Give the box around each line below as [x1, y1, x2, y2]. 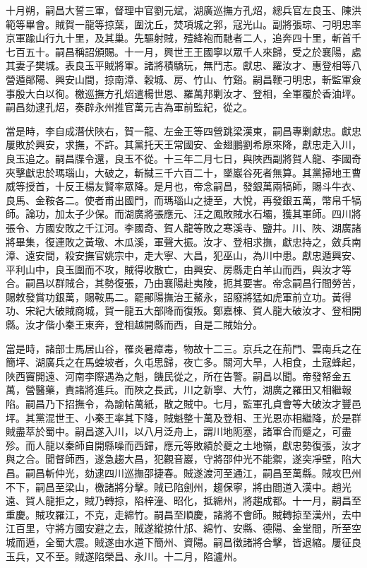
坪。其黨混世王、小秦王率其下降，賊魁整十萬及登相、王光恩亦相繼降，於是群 [6, 410, 361, 425]
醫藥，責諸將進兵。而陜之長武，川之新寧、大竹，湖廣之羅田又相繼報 [35, 382, 351, 397]
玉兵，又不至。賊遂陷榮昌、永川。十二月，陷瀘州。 [6, 548, 243, 563]
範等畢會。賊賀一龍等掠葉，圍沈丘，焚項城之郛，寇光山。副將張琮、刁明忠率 [6, 16, 361, 31]
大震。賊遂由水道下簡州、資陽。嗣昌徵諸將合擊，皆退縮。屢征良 [64, 534, 361, 549]
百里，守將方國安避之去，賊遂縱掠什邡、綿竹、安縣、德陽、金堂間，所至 [15, 521, 351, 536]
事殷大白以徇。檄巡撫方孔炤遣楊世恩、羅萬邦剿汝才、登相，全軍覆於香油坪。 [6, 85, 361, 100]
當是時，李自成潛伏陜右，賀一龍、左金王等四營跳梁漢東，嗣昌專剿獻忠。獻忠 [6, 123, 361, 138]
